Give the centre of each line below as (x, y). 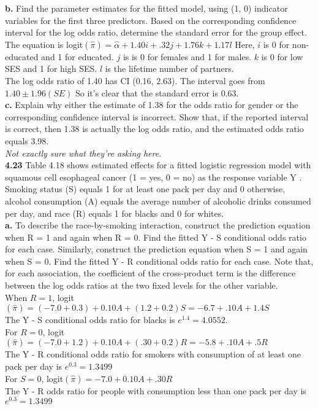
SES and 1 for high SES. (51, 68)
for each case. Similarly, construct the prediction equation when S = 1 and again (156, 249)
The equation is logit (44, 44)
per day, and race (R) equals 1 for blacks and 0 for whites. (115, 213)
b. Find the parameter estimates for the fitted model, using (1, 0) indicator (146, 8)
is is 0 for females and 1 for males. (187, 56)
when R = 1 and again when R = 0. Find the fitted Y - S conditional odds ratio (156, 237)
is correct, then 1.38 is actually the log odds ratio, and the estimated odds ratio (154, 129)
